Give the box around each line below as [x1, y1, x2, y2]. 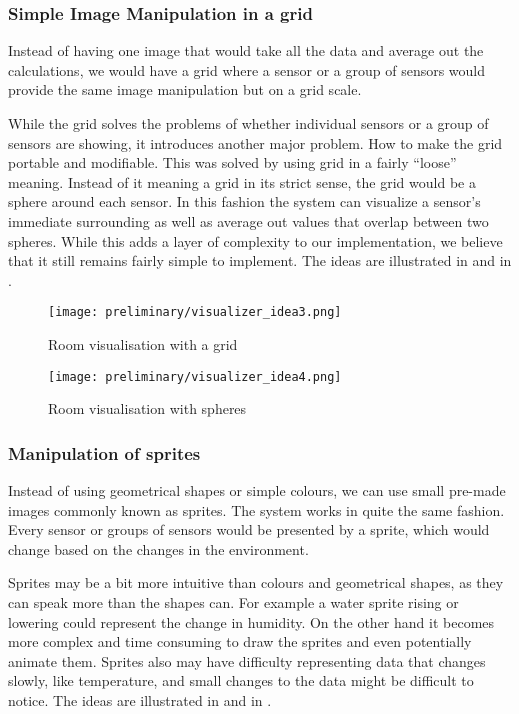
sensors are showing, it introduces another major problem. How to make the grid [8, 132, 503, 153]
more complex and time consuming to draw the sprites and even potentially [8, 631, 472, 652]
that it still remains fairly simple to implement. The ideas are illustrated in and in [8, 250, 512, 271]
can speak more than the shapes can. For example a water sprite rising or [8, 592, 459, 613]
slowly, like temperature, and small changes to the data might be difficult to [8, 670, 474, 691]
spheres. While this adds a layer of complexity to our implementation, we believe [8, 230, 503, 251]
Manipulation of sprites [8, 440, 201, 465]
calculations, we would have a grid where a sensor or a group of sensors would [8, 59, 486, 80]
